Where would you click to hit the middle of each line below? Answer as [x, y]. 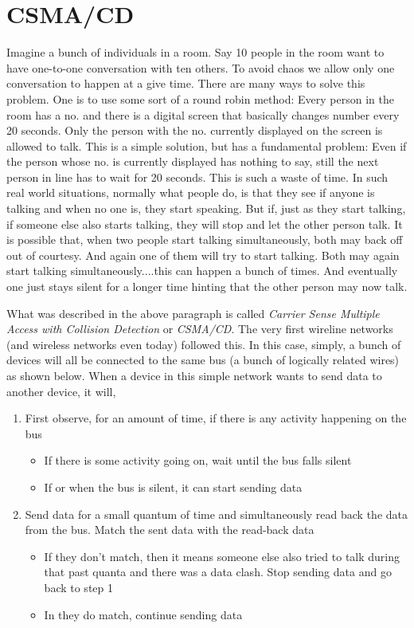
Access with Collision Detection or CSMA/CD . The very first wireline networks [200, 329]
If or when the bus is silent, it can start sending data [173, 487]
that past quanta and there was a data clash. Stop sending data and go [218, 572]
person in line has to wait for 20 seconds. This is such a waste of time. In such [197, 177]
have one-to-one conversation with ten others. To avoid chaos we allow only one [201, 67]
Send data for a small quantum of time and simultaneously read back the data [217, 514]
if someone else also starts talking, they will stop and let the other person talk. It [205, 224]
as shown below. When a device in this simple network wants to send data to [194, 375]
